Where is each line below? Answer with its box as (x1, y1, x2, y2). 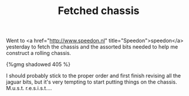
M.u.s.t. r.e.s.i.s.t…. (6, 85, 52, 92)
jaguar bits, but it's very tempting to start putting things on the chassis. (6, 78, 177, 85)
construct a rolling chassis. (6, 50, 72, 57)
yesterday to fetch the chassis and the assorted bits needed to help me (6, 43, 178, 50)
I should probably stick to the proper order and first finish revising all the (6, 72, 181, 80)
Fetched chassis (58, 4, 140, 18)
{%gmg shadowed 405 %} (6, 61, 71, 68)
